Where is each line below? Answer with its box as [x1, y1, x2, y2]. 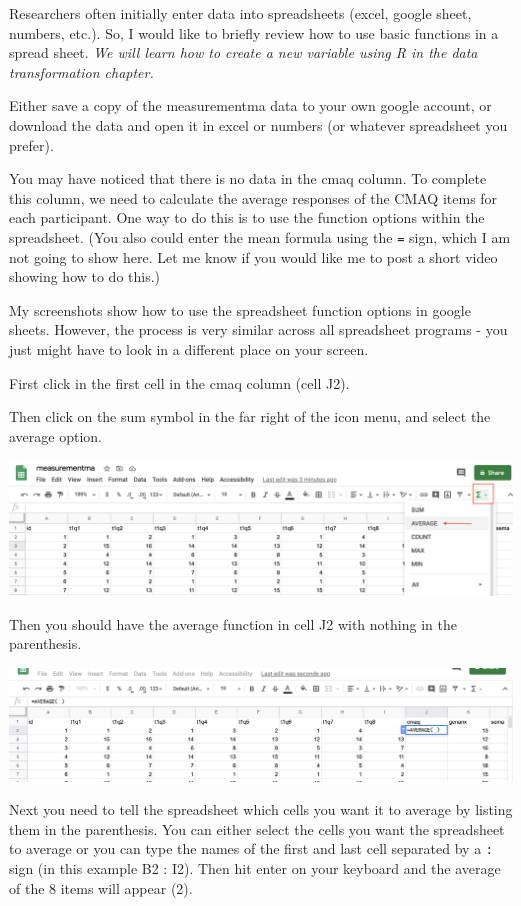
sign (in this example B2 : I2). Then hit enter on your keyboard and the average [9, 858, 501, 879]
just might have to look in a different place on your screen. [9, 338, 369, 359]
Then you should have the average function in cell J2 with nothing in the [9, 613, 457, 634]
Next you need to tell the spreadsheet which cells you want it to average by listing [9, 799, 513, 820]
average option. [9, 425, 102, 446]
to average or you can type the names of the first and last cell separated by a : [9, 838, 493, 859]
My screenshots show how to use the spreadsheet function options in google [9, 299, 471, 320]
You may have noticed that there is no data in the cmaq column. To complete [9, 168, 487, 189]
